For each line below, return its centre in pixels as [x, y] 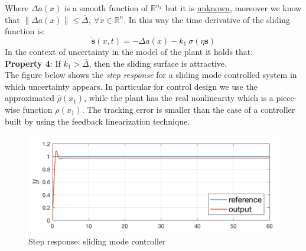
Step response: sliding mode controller [97, 241]
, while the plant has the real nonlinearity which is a [179, 98]
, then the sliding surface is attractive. [158, 63]
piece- [287, 98]
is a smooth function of [106, 8]
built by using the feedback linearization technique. [97, 121]
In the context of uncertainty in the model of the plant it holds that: [129, 51]
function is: [25, 31]
